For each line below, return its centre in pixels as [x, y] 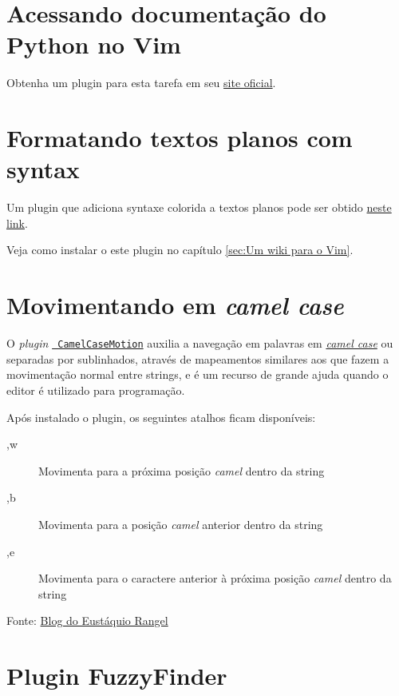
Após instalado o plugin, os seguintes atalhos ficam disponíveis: [161, 417]
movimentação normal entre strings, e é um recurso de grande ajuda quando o [198, 374]
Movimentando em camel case [175, 305]
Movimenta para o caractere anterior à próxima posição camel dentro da [215, 578]
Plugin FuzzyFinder [117, 676]
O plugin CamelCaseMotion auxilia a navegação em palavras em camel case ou [200, 343]
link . [17, 223]
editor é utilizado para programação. [96, 390]
